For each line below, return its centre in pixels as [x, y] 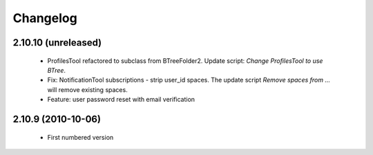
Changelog [45, 18]
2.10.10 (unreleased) [57, 43]
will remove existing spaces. [87, 89]
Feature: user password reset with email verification [121, 100]
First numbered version [80, 137]
